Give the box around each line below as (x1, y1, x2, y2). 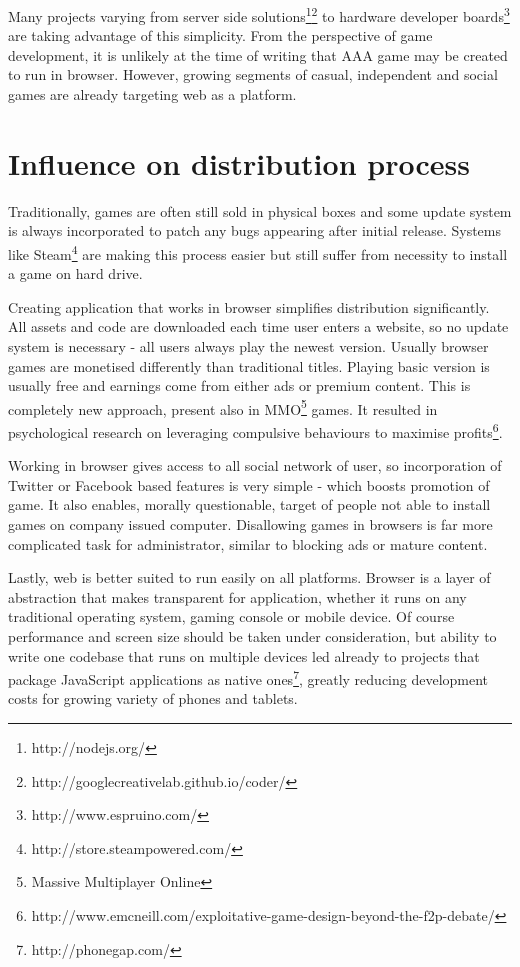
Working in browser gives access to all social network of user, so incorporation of (8, 455, 502, 476)
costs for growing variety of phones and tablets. (8, 688, 298, 709)
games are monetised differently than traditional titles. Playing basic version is (8, 355, 490, 376)
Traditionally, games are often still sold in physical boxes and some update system (8, 200, 512, 221)
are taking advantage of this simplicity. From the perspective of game (8, 25, 433, 46)
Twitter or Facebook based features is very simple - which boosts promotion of (8, 474, 490, 495)
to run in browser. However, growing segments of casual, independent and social (8, 64, 498, 85)
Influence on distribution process (8, 142, 470, 183)
